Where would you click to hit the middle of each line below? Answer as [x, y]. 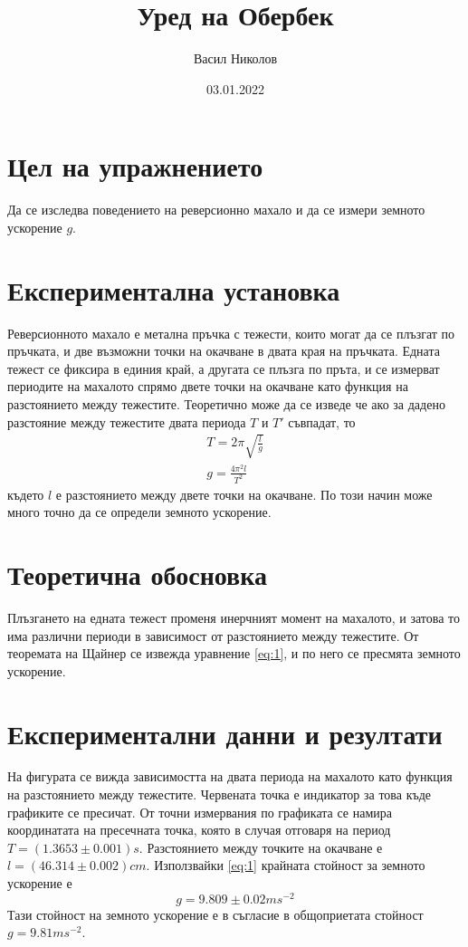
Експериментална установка [174, 289]
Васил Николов [235, 58]
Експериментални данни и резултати [225, 733]
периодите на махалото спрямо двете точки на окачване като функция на [208, 386]
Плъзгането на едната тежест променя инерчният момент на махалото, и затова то [234, 617]
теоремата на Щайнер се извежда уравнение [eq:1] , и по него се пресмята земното [234, 653]
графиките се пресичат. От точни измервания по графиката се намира [200, 812]
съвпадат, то [322, 421]
